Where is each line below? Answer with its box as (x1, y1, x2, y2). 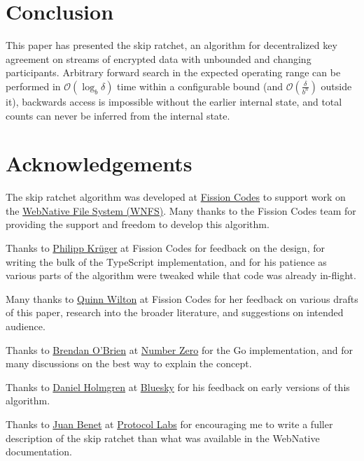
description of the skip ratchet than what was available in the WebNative (6, 430, 320, 445)
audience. (6, 318, 45, 333)
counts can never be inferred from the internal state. (6, 108, 230, 122)
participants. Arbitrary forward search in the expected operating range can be (6, 65, 341, 80)
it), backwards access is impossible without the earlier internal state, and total (6, 94, 342, 108)
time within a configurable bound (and (117, 78, 283, 93)
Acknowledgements (6, 149, 192, 178)
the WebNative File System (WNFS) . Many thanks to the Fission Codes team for (6, 203, 356, 218)
